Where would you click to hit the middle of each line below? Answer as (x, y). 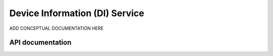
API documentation (40, 43)
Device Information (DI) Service (77, 13)
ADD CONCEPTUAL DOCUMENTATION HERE (56, 28)
